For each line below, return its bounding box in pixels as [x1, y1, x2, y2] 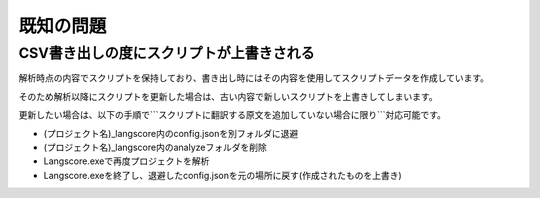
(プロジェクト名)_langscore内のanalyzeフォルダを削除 [43, 141, 267, 153]
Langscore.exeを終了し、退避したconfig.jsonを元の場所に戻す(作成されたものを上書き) [43, 169, 402, 181]
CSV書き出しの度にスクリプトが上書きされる [18, 44, 315, 62]
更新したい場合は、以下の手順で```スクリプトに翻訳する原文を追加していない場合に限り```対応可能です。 [18, 109, 447, 121]
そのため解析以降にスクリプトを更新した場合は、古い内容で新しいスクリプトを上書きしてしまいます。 [18, 90, 439, 102]
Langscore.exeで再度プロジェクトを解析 [43, 155, 210, 167]
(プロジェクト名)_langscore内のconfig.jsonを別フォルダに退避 [43, 127, 299, 139]
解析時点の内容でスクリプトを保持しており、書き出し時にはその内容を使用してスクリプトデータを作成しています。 [18, 72, 490, 84]
